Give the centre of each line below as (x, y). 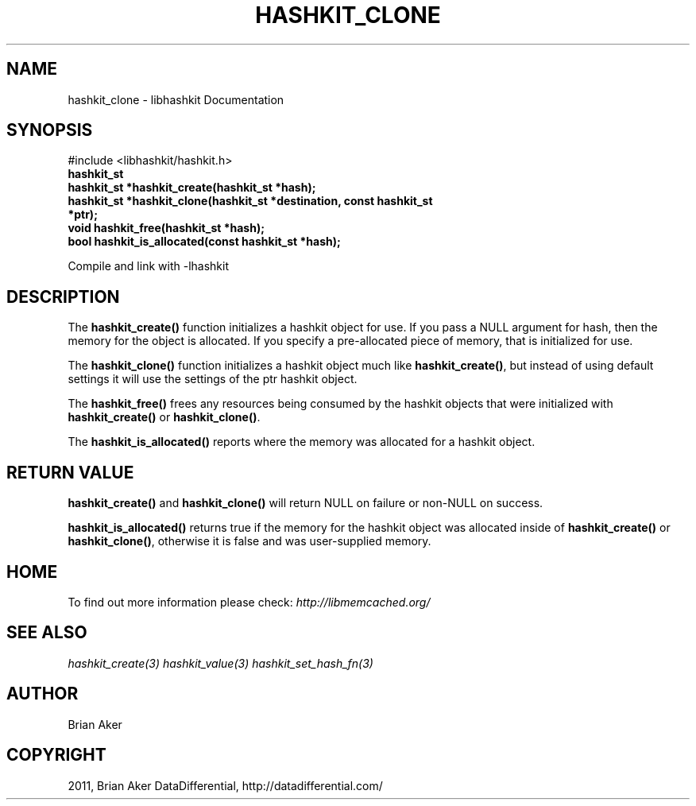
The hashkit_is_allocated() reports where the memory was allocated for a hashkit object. (302, 442)
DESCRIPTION (63, 296)
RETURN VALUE (70, 472)
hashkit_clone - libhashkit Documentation (176, 99)
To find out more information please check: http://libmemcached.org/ (249, 602)
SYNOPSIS (50, 130)
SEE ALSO (47, 633)
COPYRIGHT (56, 755)
